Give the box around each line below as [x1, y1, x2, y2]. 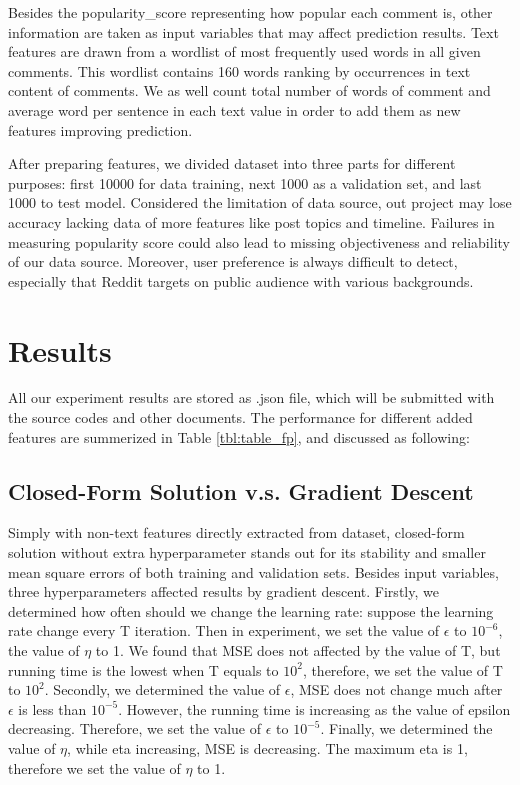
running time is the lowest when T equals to [8, 659, 279, 680]
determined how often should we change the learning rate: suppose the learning [8, 600, 494, 621]
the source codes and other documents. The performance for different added [8, 407, 473, 428]
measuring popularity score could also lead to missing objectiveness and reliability [8, 231, 510, 252]
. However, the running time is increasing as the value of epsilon [118, 698, 511, 719]
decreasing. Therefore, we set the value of [8, 718, 262, 739]
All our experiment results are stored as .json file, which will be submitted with [8, 387, 495, 408]
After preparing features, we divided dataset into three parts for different [8, 153, 456, 174]
